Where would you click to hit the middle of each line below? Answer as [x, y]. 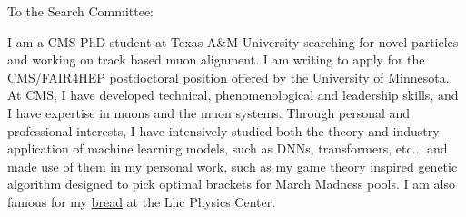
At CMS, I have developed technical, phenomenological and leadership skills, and [233, 95]
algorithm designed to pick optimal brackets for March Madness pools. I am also [231, 184]
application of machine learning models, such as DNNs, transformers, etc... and [228, 148]
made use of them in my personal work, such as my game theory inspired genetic [233, 166]
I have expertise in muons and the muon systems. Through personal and [209, 112]
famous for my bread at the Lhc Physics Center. [142, 201]
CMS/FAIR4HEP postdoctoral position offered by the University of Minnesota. [228, 77]
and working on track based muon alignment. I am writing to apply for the [216, 59]
